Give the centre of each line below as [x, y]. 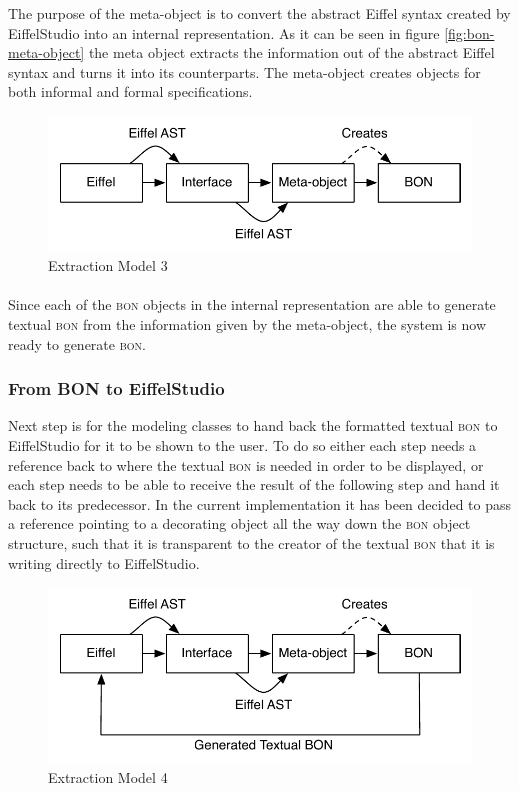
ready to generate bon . [77, 343]
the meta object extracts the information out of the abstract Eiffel [291, 52]
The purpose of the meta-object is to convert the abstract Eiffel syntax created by [259, 13]
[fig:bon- [469, 32]
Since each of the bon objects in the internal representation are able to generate [252, 304]
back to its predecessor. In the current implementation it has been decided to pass [260, 503]
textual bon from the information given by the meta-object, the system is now [247, 324]
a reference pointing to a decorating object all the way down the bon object [239, 523]
